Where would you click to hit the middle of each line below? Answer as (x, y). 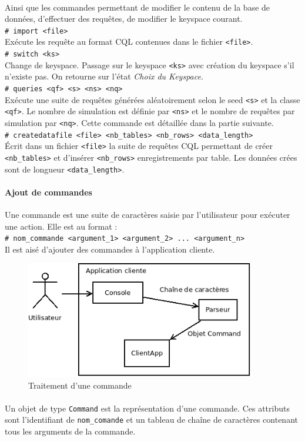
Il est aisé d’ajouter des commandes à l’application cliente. (110, 249)
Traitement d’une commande (80, 385)
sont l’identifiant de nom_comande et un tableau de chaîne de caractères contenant (151, 420)
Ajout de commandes (48, 192)
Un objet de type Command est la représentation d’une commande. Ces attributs (147, 408)
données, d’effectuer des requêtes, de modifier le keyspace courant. (124, 19)
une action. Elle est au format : (61, 226)
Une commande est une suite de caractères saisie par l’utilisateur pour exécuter (148, 215)
